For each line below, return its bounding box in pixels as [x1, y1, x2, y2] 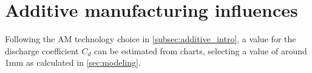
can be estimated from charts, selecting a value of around [94, 44, 307, 57]
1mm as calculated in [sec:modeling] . [5, 56, 141, 69]
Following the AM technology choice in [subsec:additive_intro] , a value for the [5, 33, 296, 45]
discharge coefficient [5, 44, 79, 57]
